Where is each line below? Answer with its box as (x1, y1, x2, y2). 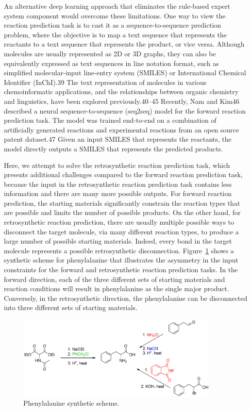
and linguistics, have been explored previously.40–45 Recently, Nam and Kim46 (4, 96, 240, 106)
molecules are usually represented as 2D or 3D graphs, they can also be (4, 48, 216, 58)
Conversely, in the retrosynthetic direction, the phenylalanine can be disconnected (4, 293, 248, 303)
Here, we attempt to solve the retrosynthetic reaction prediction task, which (4, 160, 230, 170)
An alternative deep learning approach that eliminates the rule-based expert (4, 1, 231, 11)
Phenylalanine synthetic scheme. (23, 398, 119, 408)
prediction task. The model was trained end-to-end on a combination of (4, 115, 217, 125)
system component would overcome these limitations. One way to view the (4, 10, 226, 20)
